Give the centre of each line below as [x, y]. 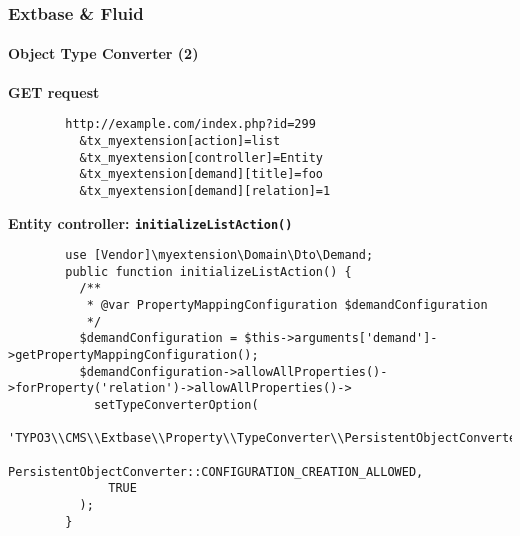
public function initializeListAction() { [208, 271]
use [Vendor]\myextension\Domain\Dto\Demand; [219, 255]
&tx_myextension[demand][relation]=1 [205, 190]
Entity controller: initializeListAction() [150, 222]
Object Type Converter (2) [103, 53]
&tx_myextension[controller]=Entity [201, 157]
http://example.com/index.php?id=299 [190, 124]
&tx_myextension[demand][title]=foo [201, 174]
